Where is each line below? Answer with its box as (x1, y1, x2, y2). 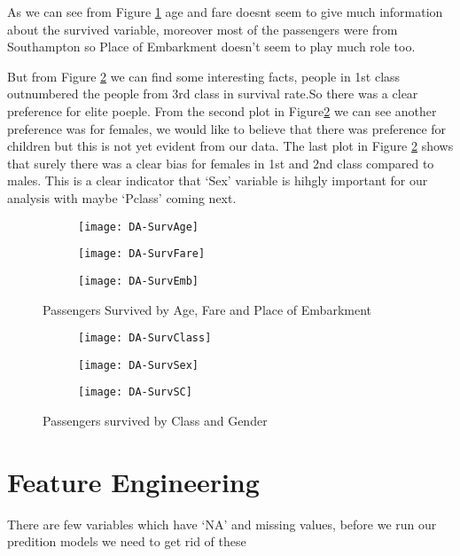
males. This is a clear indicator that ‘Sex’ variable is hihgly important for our (7, 171, 428, 190)
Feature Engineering (7, 463, 260, 499)
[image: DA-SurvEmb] (78, 274, 199, 287)
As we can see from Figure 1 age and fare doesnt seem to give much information (7, 3, 443, 20)
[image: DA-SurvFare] (78, 247, 206, 261)
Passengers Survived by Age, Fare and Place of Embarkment (43, 300, 371, 318)
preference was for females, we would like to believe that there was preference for (7, 119, 447, 137)
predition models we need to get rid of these (7, 532, 246, 551)
